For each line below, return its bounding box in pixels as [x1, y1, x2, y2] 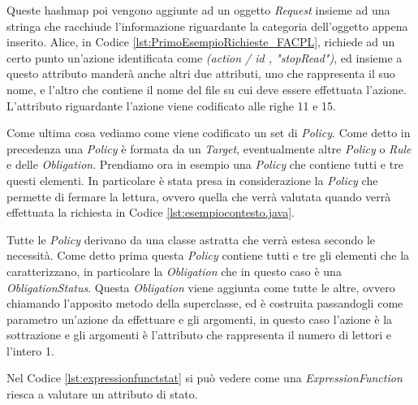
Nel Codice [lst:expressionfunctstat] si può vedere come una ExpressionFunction [6, 369, 403, 386]
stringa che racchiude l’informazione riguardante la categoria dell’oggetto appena [6, 17, 408, 34]
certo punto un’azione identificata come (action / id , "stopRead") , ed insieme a [6, 49, 403, 66]
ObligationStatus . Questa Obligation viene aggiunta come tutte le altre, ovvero [6, 278, 395, 295]
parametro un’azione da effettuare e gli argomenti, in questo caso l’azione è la [6, 310, 393, 327]
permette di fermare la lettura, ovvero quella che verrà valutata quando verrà [6, 187, 391, 205]
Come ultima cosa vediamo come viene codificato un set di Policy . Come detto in [6, 124, 411, 141]
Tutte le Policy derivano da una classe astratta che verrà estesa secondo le [6, 231, 376, 248]
